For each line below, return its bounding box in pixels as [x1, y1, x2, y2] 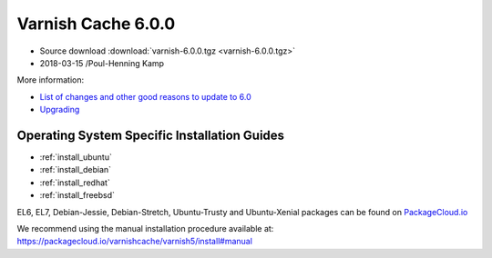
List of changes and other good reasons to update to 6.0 [39, 91, 252, 102]
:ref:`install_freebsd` [39, 190, 116, 201]
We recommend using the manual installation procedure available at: [16, 223, 274, 233]
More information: [16, 74, 85, 85]
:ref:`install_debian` [39, 164, 112, 175]
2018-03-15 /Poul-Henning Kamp [39, 57, 164, 68]
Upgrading [39, 104, 80, 115]
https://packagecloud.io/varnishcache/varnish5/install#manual [16, 236, 252, 247]
